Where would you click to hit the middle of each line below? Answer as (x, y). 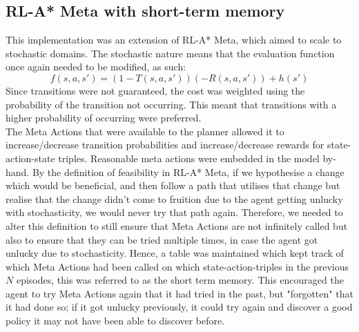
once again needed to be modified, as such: (96, 67)
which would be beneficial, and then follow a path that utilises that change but (173, 185)
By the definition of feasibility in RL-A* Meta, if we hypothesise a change (188, 172)
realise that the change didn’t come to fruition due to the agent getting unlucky (174, 198)
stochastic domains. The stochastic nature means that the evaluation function (170, 53)
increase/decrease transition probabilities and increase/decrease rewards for (165, 145)
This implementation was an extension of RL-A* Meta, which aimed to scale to (174, 40)
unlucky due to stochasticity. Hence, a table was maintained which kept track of (175, 253)
